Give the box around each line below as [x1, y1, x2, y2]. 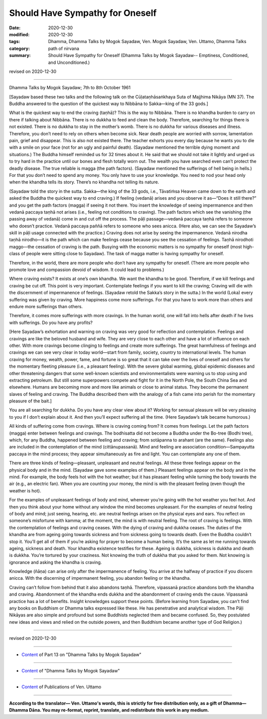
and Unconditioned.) [48, 59, 90, 65]
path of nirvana [48, 45, 79, 52]
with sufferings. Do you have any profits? [9, 320, 93, 326]
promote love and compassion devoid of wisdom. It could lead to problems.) [9, 267, 165, 273]
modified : [9, 31, 30, 37]
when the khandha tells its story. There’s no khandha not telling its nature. [9, 179, 159, 185]
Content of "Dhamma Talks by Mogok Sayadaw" [21, 667, 120, 673]
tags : [9, 39, 20, 45]
